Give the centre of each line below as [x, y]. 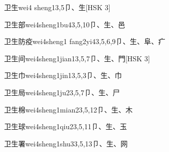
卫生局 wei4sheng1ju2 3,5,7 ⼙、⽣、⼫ [62, 92]
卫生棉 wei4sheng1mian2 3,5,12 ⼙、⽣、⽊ [69, 109]
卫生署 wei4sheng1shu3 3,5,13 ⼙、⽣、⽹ [66, 143]
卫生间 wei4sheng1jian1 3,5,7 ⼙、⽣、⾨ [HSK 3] [77, 58]
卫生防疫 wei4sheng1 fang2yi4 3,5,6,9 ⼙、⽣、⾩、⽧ [85, 41]
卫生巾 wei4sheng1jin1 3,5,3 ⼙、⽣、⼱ [63, 75]
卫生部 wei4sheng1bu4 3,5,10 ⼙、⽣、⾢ [65, 24]
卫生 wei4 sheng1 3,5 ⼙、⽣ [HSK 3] [57, 7]
